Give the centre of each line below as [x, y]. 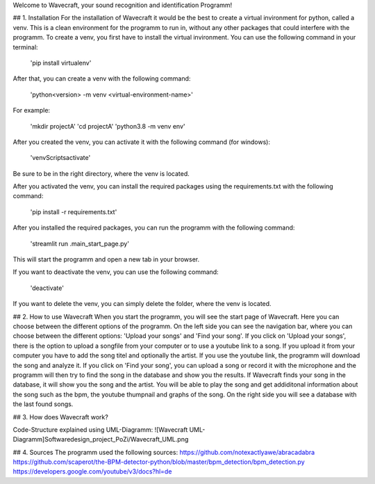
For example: [32, 111]
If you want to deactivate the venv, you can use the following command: [116, 272]
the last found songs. [43, 404]
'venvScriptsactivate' [60, 158]
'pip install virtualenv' [61, 63]
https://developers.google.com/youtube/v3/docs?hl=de [92, 471]
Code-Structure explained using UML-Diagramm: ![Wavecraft [100, 429]
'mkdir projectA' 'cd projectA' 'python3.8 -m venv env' [108, 126]
